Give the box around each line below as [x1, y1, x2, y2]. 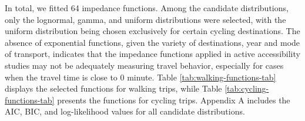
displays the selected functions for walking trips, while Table [5, 82, 222, 95]
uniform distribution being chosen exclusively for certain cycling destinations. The [5, 25, 300, 37]
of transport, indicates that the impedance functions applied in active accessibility [5, 48, 300, 60]
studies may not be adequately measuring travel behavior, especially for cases [5, 59, 284, 71]
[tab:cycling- [224, 82, 269, 95]
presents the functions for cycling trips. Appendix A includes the [57, 93, 290, 106]
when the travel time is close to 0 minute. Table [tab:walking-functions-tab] [5, 70, 276, 83]
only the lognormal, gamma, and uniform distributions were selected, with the [5, 13, 286, 25]
